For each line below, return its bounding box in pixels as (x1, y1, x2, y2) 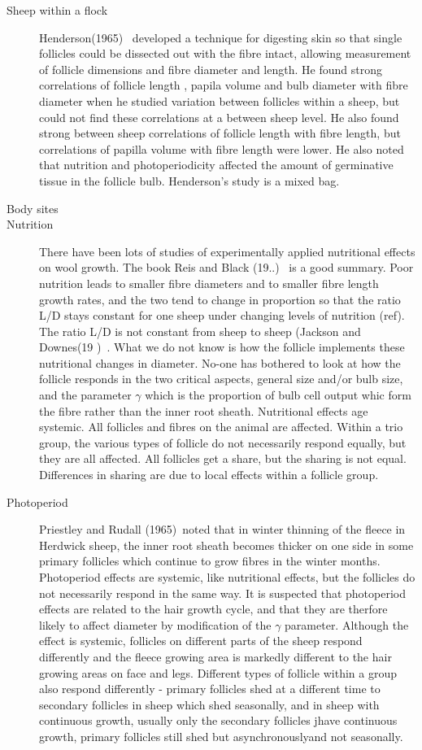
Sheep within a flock (7, 2, 108, 18)
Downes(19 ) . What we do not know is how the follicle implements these (39, 338, 405, 355)
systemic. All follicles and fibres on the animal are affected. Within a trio (39, 418, 403, 435)
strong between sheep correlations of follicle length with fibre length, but (39, 124, 401, 142)
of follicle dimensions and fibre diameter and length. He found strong (39, 60, 382, 77)
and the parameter (39, 386, 132, 403)
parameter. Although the (285, 616, 409, 633)
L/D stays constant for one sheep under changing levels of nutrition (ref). (39, 307, 405, 324)
